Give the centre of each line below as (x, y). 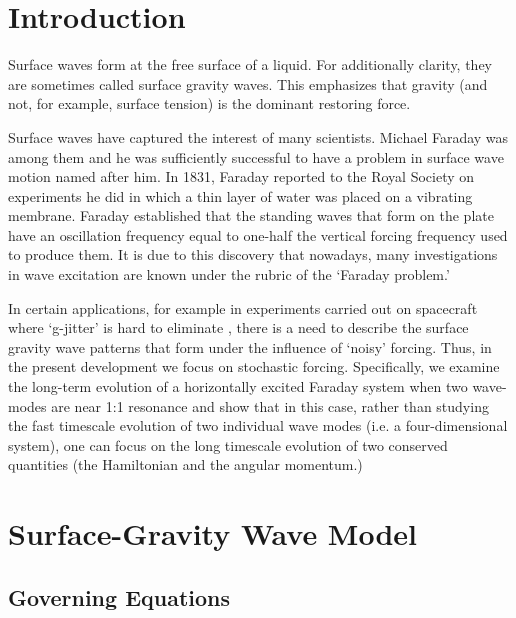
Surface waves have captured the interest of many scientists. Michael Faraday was (258, 136)
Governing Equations (119, 596)
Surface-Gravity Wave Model (213, 533)
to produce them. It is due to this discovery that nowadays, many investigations (253, 254)
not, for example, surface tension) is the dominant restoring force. (209, 103)
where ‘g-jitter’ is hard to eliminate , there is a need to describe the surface (238, 327)
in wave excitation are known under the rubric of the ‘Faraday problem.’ (229, 274)
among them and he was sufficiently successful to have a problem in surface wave (256, 156)
